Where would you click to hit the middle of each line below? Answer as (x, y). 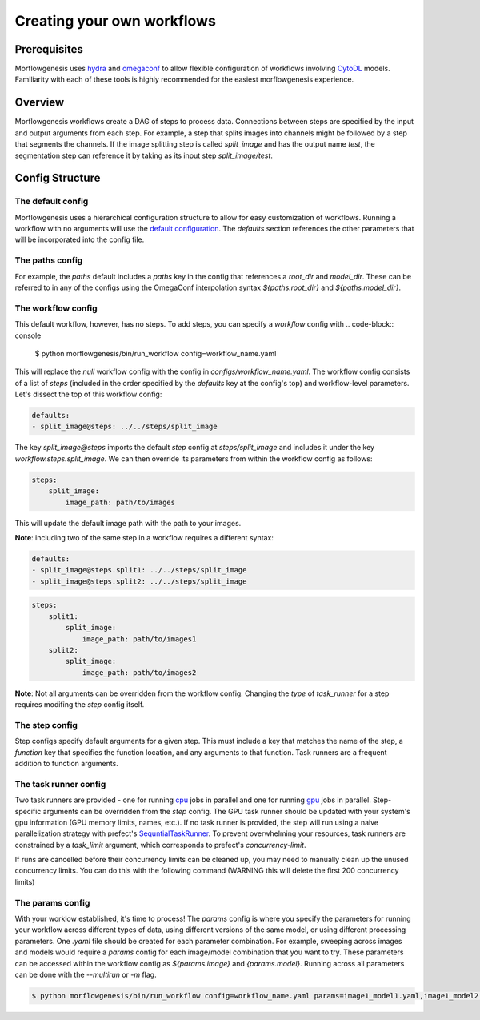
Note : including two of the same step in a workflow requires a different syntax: (144, 537)
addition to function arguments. (67, 763)
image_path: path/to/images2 (139, 672)
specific (28, 811)
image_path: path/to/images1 (139, 639)
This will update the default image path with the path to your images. (128, 523)
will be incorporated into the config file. (80, 239)
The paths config (49, 260)
